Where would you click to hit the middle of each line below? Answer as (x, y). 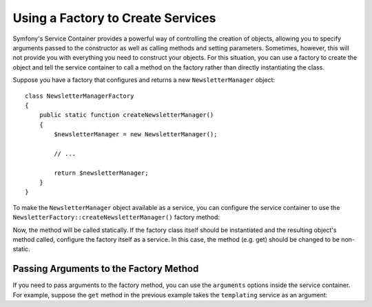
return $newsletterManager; (101, 173)
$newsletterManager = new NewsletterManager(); (136, 135)
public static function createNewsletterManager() (126, 115)
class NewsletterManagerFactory (80, 96)
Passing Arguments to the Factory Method (106, 269)
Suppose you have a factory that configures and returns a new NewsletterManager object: (144, 80)
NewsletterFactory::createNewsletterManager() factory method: (116, 218)
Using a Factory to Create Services (114, 18)
